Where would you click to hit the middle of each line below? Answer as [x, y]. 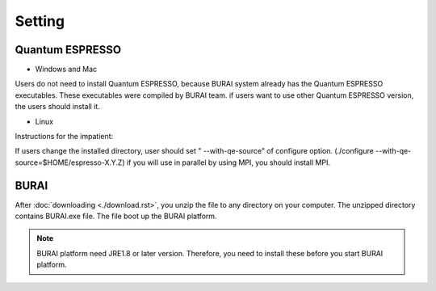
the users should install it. [57, 107]
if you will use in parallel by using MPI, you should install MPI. [228, 162]
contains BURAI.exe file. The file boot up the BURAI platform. [116, 216]
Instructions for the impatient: [64, 137]
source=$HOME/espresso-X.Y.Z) [70, 162]
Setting [40, 21]
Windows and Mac [66, 70]
